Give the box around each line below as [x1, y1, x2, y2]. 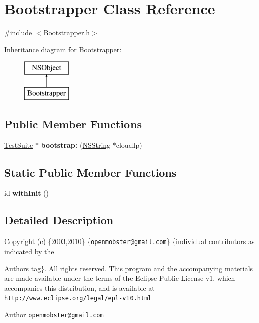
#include [4, 27, 32, 38]
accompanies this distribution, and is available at [4, 282, 155, 293]
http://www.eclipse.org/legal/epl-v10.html [4, 295, 152, 302]
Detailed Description [4, 212, 114, 228]
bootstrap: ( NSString [41, 139, 111, 150]
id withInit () [4, 188, 49, 198]
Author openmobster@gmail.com [4, 309, 104, 319]
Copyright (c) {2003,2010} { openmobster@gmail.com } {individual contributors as [4, 236, 255, 247]
